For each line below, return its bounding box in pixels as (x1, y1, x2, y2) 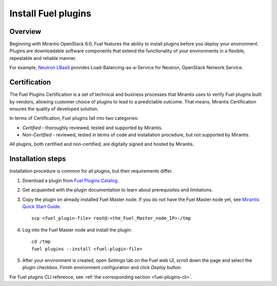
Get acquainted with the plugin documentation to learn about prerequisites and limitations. (22, 187, 213, 193)
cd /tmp (31, 239, 51, 244)
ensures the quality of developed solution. (9, 106, 98, 112)
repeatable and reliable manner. (9, 55, 77, 61)
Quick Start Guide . (22, 203, 62, 210)
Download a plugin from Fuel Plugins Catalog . (22, 177, 119, 183)
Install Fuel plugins (9, 8, 92, 19)
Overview (9, 27, 42, 36)
